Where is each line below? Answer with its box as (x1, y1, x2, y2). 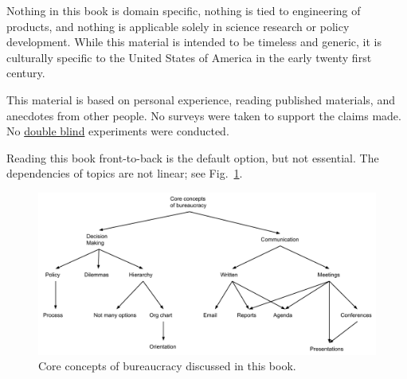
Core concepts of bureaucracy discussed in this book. (38, 358, 296, 374)
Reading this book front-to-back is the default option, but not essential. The (6, 149, 379, 166)
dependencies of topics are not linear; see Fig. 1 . (6, 165, 243, 182)
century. (6, 64, 45, 81)
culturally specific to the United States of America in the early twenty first (6, 49, 372, 65)
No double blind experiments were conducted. (6, 123, 229, 139)
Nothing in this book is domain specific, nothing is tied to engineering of (6, 2, 361, 18)
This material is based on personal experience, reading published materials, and (6, 91, 395, 107)
